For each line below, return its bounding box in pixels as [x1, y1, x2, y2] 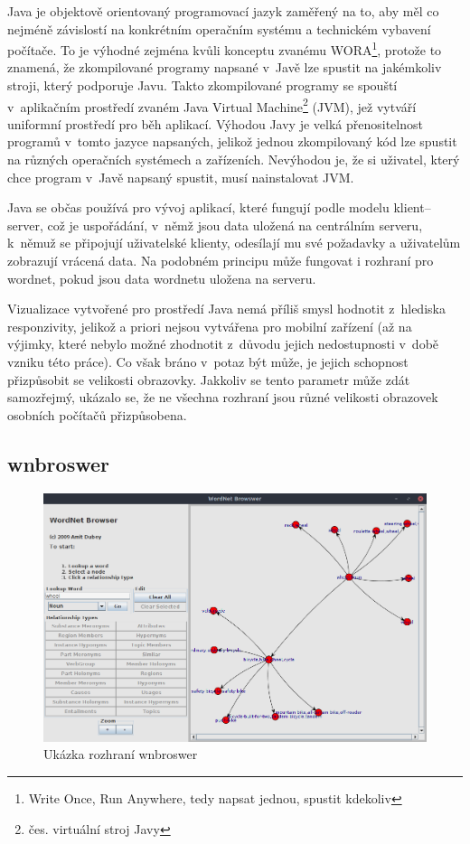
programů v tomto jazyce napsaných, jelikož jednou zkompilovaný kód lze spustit [7, 132, 457, 151]
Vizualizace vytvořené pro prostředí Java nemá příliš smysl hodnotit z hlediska [7, 299, 446, 318]
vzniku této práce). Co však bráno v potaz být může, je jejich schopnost [7, 352, 409, 370]
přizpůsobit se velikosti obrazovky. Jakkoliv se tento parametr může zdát [7, 370, 410, 389]
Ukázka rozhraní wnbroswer [43, 745, 198, 764]
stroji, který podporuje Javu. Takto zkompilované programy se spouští [7, 76, 398, 95]
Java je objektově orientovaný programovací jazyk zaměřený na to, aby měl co [7, 2, 439, 20]
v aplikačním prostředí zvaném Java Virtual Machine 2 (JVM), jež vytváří [7, 94, 417, 116]
